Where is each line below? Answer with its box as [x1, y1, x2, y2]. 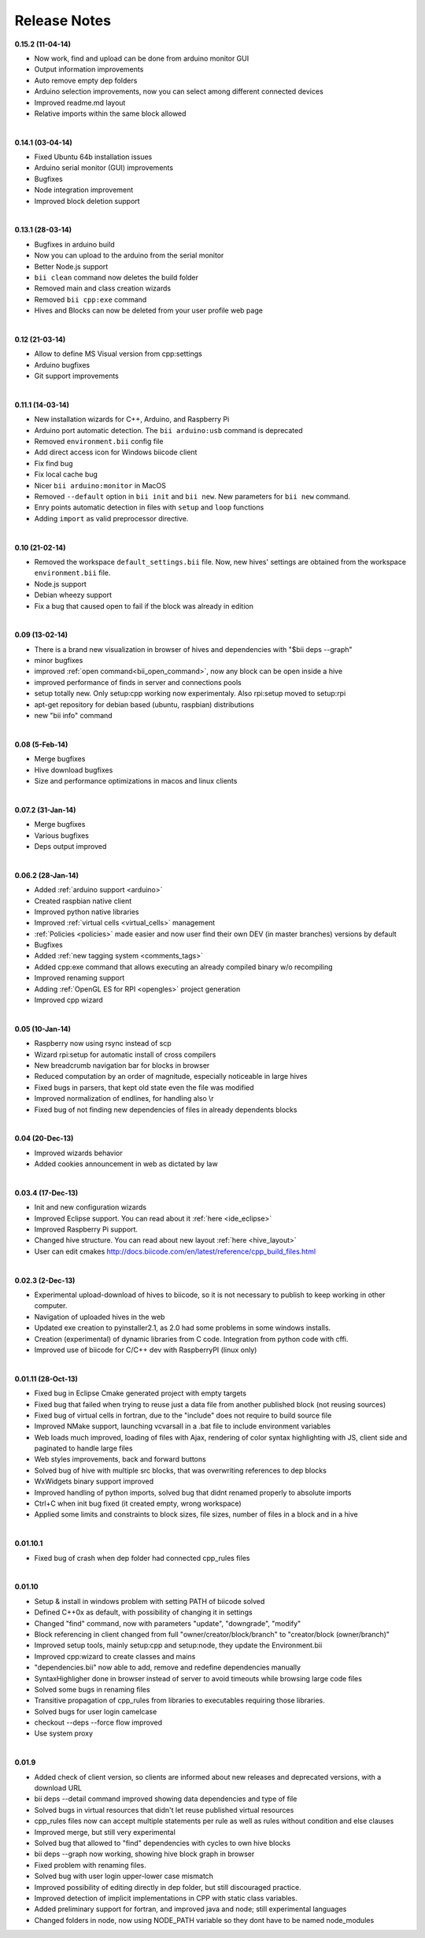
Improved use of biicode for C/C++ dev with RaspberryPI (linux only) [34, 1345, 257, 1354]
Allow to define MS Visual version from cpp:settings [34, 349, 202, 358]
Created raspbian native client [34, 896, 132, 906]
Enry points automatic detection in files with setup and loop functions [34, 502, 264, 512]
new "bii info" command [34, 711, 113, 721]
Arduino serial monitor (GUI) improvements [34, 163, 173, 172]
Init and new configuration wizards [34, 1202, 147, 1212]
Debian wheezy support [34, 591, 112, 600]
